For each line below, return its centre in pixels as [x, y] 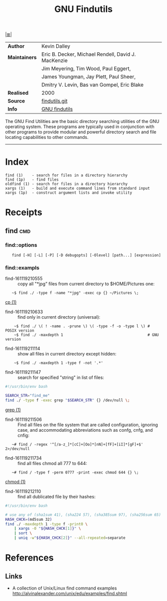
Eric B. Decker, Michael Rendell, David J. [88, 54]
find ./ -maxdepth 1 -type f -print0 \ [46, 524]
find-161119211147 [23, 372]
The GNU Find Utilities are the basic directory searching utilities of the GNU [82, 121]
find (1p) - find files [32, 180]
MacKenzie [55, 61]
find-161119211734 [24, 458]
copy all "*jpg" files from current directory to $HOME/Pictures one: [86, 284]
